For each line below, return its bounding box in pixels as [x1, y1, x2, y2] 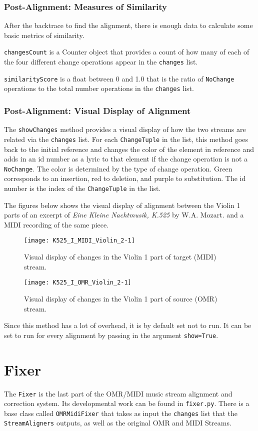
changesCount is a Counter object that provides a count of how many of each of [4, 46, 249, 57]
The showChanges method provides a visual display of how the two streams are [4, 124, 246, 134]
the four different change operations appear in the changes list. [4, 56, 198, 67]
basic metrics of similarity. [4, 29, 84, 40]
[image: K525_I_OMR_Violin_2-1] [24, 279, 131, 286]
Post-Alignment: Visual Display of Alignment [4, 104, 191, 116]
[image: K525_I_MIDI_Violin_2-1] [24, 237, 135, 244]
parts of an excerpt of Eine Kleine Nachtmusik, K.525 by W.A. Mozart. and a [4, 209, 244, 220]
